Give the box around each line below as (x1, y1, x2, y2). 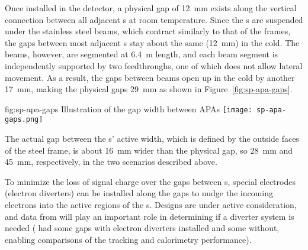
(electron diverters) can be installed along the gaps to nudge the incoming (5, 187, 274, 199)
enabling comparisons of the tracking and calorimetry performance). (5, 233, 252, 245)
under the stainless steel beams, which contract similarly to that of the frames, (5, 25, 291, 37)
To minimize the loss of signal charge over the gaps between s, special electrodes (5, 175, 296, 187)
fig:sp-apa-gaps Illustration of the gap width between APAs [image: (5, 102, 252, 115)
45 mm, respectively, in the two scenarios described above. (5, 155, 217, 168)
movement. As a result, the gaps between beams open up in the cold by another (5, 71, 295, 83)
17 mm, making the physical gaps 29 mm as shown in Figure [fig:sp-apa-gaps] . (5, 83, 293, 95)
